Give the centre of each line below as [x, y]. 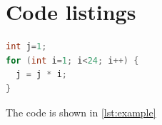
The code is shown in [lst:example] [81, 112]
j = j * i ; [41, 75]
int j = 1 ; [26, 47]
